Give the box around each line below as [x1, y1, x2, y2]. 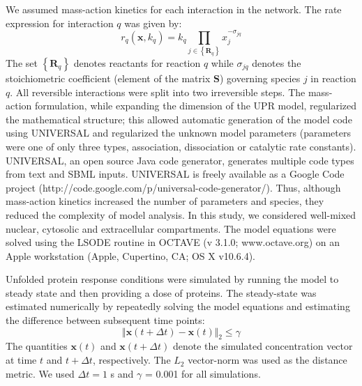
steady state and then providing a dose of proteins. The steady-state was [6, 285, 317, 300]
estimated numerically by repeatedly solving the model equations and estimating [6, 299, 350, 314]
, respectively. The [92, 353, 171, 367]
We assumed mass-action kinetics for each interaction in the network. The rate [6, 2, 342, 16]
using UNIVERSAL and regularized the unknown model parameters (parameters [6, 125, 351, 140]
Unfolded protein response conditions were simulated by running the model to [6, 272, 339, 286]
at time [6, 353, 37, 367]
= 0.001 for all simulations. [144, 366, 261, 380]
